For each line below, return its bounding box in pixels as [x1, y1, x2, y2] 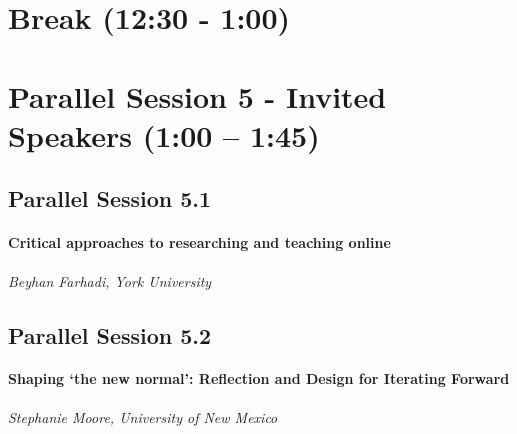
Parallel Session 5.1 [8, 183, 212, 214]
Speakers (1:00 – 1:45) [8, 114, 320, 155]
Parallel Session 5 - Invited [8, 75, 387, 116]
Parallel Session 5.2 [8, 319, 212, 350]
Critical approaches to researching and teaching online [8, 232, 391, 253]
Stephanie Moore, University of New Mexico [8, 406, 278, 427]
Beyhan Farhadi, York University [8, 270, 212, 291]
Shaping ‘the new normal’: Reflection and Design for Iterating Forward [8, 368, 510, 389]
